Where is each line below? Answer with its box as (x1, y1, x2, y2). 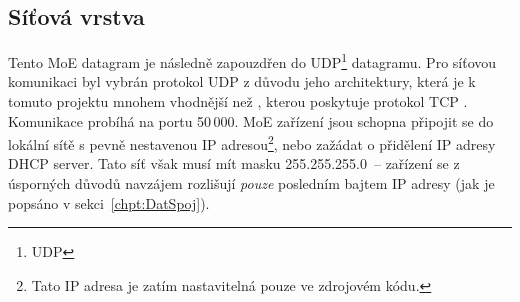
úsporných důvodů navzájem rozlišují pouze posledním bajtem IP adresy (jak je (8, 173, 495, 194)
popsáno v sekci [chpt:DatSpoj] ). (8, 192, 210, 213)
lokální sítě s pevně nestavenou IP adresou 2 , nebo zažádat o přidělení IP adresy (8, 131, 496, 154)
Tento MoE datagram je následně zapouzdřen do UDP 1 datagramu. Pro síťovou (8, 49, 497, 72)
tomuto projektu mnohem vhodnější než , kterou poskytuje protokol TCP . (8, 91, 468, 112)
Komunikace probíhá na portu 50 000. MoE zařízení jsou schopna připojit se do (8, 110, 494, 131)
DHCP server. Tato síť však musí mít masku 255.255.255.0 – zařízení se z (8, 153, 460, 174)
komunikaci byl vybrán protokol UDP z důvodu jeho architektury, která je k (8, 71, 476, 92)
